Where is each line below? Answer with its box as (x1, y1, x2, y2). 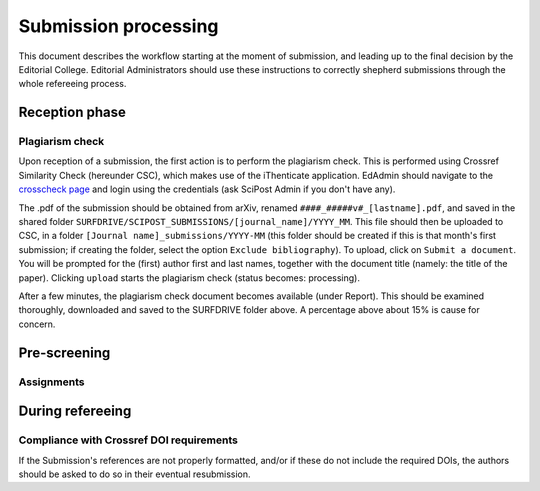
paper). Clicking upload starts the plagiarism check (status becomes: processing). (18, 271, 360, 284)
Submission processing (18, 15, 219, 37)
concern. (18, 318, 56, 330)
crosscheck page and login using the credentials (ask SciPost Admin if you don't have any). (18, 183, 396, 195)
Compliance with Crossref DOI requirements (18, 433, 239, 447)
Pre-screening (18, 344, 111, 361)
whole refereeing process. (18, 78, 127, 90)
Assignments (18, 375, 85, 389)
